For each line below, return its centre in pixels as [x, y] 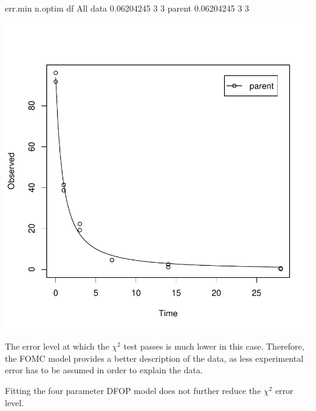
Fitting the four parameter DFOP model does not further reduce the [133, 390]
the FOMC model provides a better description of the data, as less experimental [154, 358]
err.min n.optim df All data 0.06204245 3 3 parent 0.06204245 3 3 [127, 8]
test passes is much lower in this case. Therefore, [214, 346]
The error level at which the [57, 346]
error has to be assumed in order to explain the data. [104, 370]
